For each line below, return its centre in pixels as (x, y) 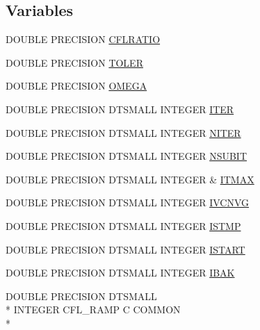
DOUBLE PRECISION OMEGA (76, 86)
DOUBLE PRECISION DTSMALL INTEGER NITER (123, 132)
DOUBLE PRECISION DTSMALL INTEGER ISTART (125, 249)
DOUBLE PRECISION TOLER (74, 62)
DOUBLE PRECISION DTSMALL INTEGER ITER (120, 109)
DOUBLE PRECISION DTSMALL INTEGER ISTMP (123, 225)
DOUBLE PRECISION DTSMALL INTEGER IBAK (120, 273)
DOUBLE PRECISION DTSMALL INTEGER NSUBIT (127, 156)
